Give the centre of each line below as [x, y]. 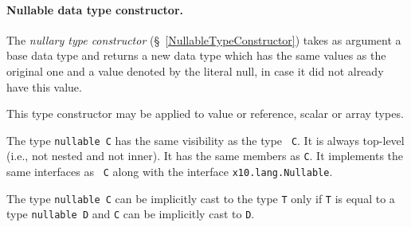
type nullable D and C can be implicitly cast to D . [131, 214]
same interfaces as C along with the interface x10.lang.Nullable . [170, 172]
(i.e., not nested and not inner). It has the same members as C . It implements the [205, 156]
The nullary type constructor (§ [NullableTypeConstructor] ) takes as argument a [204, 39]
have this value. [44, 86]
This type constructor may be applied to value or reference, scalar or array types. [205, 113]
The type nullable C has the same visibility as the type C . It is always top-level [205, 140]
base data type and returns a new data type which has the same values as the [196, 55]
